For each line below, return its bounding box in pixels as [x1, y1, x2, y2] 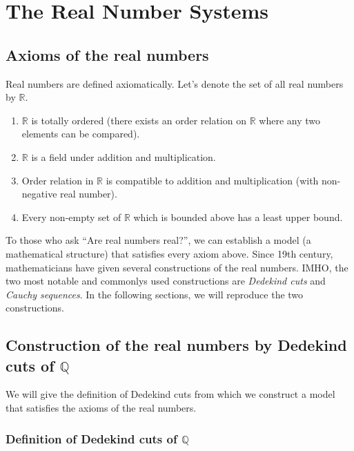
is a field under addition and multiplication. [31, 149, 216, 164]
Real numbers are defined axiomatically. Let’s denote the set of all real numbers [6, 76, 344, 90]
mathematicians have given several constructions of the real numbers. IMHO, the [6, 260, 348, 274]
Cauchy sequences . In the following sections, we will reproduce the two [6, 287, 304, 301]
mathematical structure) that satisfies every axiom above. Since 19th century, [6, 246, 333, 260]
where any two [259, 113, 320, 127]
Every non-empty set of [21, 209, 121, 224]
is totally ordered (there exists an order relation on [31, 113, 246, 127]
